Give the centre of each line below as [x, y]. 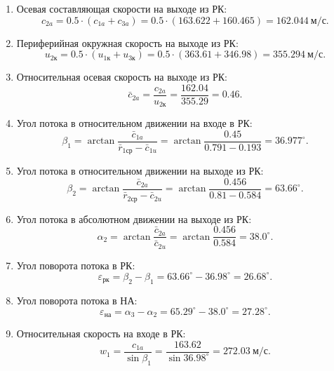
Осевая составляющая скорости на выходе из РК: [122, 8]
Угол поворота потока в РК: [76, 265]
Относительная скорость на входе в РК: [101, 333]
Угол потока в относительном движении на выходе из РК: [140, 171]
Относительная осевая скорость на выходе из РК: [122, 77]
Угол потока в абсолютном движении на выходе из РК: [134, 218]
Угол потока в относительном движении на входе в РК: [134, 123]
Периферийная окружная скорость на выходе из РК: [127, 42]
